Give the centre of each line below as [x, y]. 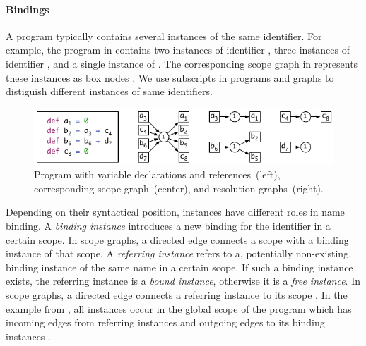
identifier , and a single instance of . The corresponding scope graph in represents [182, 63]
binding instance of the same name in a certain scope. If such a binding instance [179, 267]
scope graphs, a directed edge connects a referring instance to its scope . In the [177, 294]
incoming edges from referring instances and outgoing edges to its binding [165, 322]
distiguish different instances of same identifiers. [109, 91]
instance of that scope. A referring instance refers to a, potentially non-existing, [179, 253]
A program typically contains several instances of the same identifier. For [164, 36]
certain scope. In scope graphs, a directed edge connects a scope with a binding [177, 239]
